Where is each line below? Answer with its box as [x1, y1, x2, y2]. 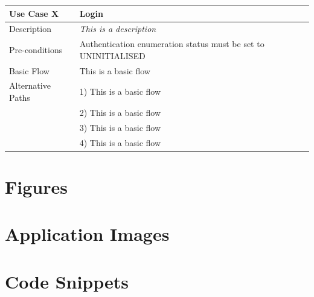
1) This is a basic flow [79, 85, 161, 98]
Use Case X [9, 7, 59, 19]
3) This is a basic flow [79, 121, 161, 133]
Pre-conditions [9, 43, 63, 56]
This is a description [79, 22, 156, 35]
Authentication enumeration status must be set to [79, 37, 264, 50]
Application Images [5, 222, 170, 246]
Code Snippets [5, 269, 129, 293]
